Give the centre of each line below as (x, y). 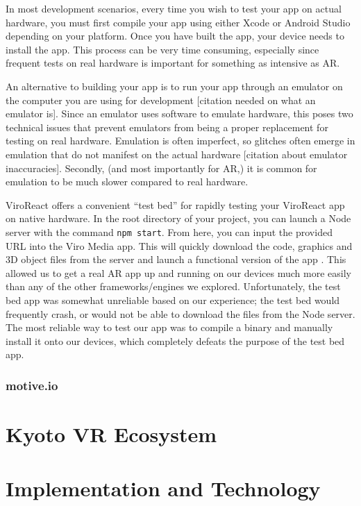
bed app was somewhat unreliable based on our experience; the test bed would (173, 300)
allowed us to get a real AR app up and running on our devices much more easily (178, 272)
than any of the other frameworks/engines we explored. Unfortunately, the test (173, 286)
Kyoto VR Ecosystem (111, 433)
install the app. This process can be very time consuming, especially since (162, 49)
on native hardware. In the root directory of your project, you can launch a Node (178, 218)
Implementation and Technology (163, 488)
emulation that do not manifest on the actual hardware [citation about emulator (177, 154)
